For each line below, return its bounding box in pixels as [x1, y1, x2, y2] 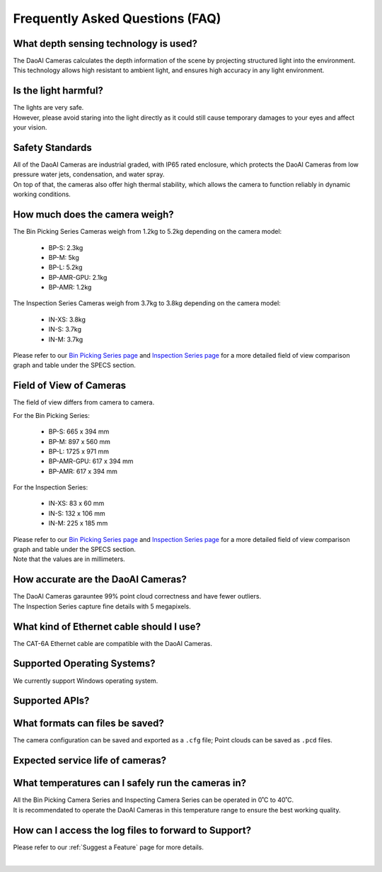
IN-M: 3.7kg [48, 335, 83, 344]
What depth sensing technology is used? [13, 38, 198, 50]
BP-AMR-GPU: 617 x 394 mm [48, 457, 134, 465]
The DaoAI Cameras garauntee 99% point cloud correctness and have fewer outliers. [13, 592, 262, 601]
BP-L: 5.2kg [48, 263, 83, 272]
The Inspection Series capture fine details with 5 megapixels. [13, 602, 191, 611]
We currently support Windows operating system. [13, 676, 158, 685]
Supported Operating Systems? [13, 657, 156, 669]
